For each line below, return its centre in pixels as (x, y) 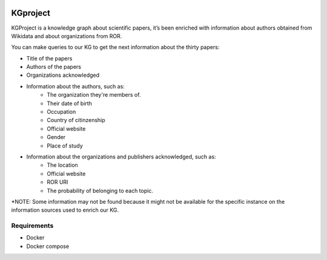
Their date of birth (69, 103)
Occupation (61, 112)
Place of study (65, 146)
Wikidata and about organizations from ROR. (67, 36)
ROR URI (58, 182)
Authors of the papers (54, 67)
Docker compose (48, 246)
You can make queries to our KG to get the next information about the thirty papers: (115, 47)
